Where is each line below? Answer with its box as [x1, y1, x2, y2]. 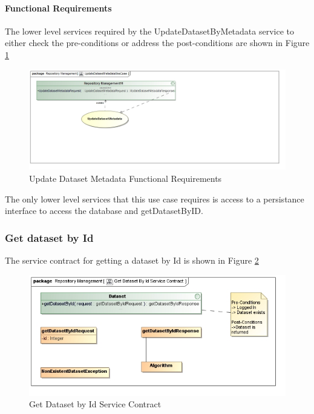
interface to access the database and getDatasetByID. [5, 204, 203, 217]
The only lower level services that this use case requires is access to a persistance [5, 192, 304, 205]
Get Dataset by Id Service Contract [29, 398, 162, 410]
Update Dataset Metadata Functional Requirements [29, 172, 222, 185]
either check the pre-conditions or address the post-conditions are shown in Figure [5, 36, 310, 49]
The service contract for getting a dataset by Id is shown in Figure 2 [5, 254, 259, 267]
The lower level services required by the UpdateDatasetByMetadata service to [5, 24, 295, 37]
